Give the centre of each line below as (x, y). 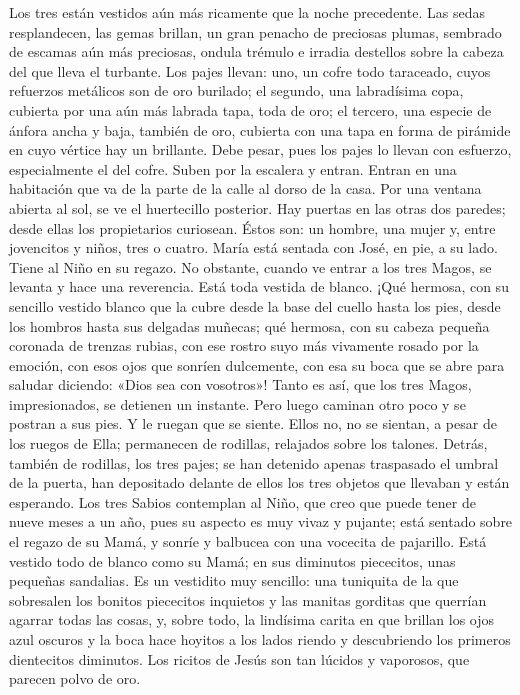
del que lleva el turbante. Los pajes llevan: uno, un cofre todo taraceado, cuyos (250, 70)
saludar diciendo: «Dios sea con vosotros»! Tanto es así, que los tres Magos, (240, 384)
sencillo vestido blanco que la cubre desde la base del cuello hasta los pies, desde (255, 305)
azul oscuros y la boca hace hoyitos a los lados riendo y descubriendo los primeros (260, 639)
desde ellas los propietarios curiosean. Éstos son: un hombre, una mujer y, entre (252, 227)
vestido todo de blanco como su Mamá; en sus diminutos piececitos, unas (232, 560)
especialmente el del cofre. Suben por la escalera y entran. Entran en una (233, 168)
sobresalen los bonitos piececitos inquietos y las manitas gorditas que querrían (248, 599)
